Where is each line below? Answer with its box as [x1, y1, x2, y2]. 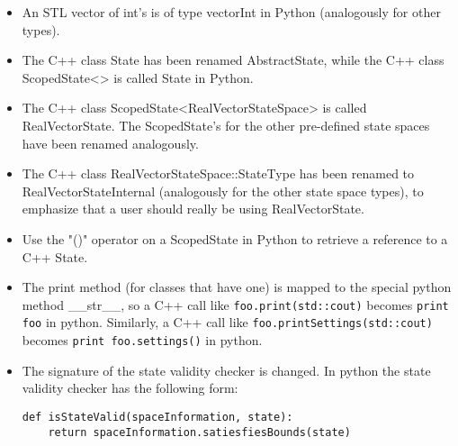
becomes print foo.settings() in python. [22, 331, 263, 350]
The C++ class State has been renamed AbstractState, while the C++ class [22, 50, 445, 69]
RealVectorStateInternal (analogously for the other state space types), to [22, 181, 424, 200]
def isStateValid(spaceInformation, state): [22, 410, 293, 423]
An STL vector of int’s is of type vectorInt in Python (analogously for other [22, 3, 441, 21]
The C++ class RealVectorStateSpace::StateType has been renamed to [22, 164, 415, 183]
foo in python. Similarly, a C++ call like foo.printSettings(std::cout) [22, 313, 433, 332]
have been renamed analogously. [22, 133, 199, 152]
